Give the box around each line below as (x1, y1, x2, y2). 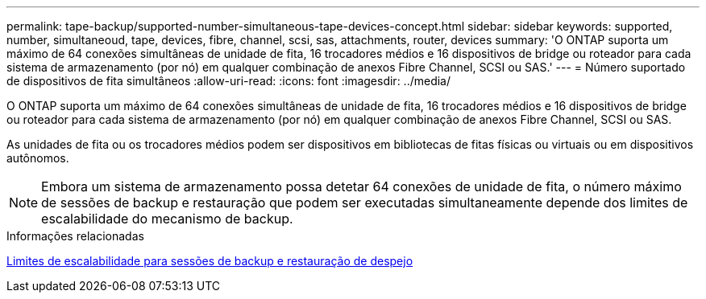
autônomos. (6, 151, 69, 165)
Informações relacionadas (6, 229, 144, 243)
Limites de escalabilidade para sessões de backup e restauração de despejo (6, 254, 413, 268)
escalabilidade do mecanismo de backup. (41, 211, 293, 227)
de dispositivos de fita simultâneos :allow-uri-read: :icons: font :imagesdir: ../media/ (6, 74, 451, 88)
